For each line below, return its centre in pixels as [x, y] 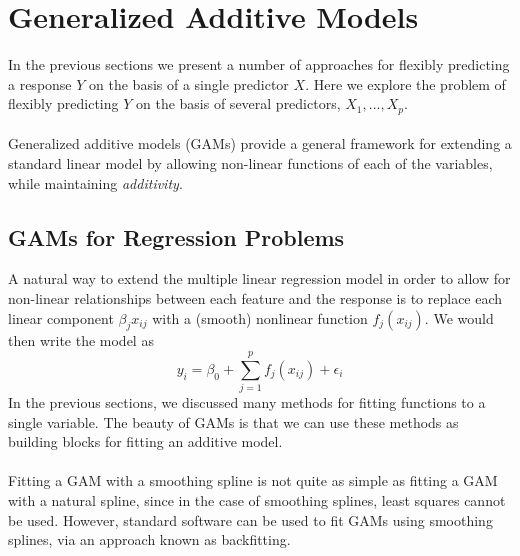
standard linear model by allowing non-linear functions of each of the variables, [250, 162]
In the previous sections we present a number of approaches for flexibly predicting [259, 64]
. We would [459, 317]
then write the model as [81, 340]
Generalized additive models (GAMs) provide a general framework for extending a [260, 143]
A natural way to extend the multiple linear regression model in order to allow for [259, 278]
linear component [61, 317]
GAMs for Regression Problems [176, 236]
